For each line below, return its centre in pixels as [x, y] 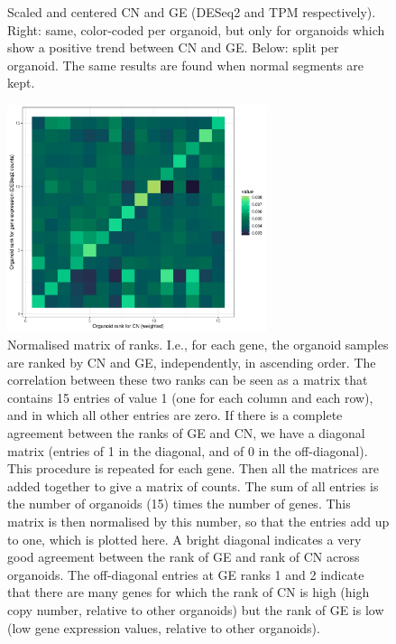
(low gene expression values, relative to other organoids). [164, 627]
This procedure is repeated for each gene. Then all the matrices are [193, 468]
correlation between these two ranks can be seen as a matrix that [188, 380]
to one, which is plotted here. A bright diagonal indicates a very [184, 539]
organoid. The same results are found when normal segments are [185, 65]
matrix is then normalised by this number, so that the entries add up [198, 521]
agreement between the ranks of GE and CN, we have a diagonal [186, 432]
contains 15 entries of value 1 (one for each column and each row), [190, 397]
